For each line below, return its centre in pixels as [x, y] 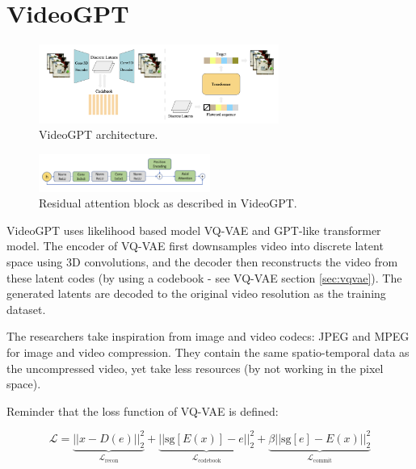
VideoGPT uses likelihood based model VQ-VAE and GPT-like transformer [194, 230]
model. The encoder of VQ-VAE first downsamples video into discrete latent [195, 246]
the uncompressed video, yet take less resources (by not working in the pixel [195, 368]
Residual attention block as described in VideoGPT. [168, 203]
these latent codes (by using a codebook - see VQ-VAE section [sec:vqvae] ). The [204, 277]
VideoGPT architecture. [99, 134]
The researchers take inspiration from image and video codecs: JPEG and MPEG [208, 336]
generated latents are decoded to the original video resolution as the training [196, 293]
